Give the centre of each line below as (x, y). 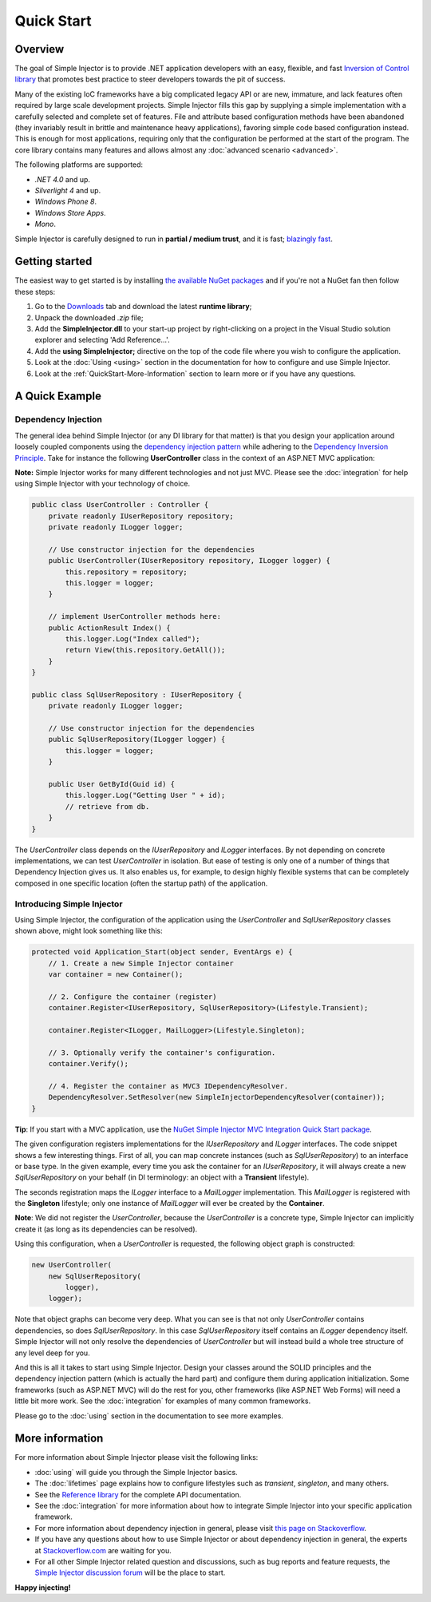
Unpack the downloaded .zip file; (89, 317)
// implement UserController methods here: (134, 617)
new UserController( (71, 1265)
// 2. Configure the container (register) (132, 997)
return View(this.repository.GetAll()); (145, 650)
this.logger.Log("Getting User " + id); (145, 795)
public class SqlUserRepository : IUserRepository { (137, 694)
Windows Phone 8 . (66, 202)
